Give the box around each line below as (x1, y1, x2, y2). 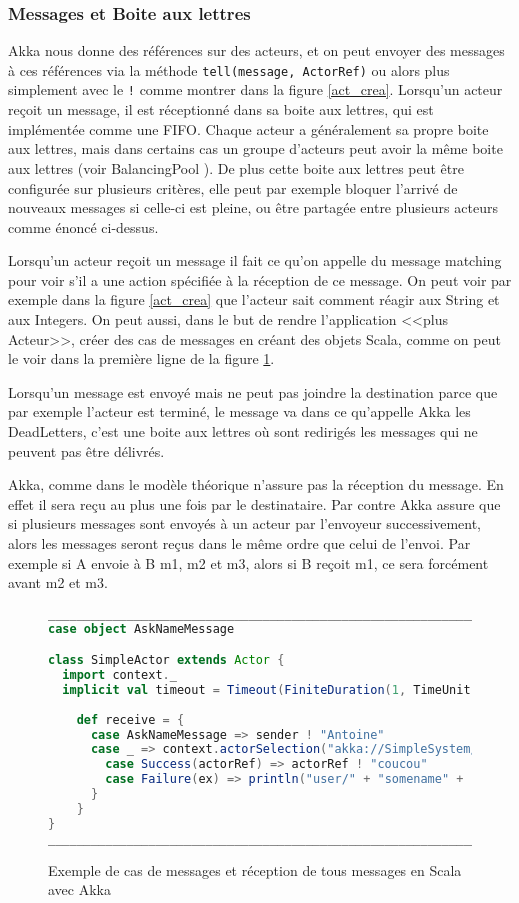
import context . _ (62, 668, 177, 683)
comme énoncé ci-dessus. (8, 216, 159, 237)
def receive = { (76, 712, 185, 727)
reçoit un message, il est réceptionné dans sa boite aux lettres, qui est (8, 99, 434, 120)
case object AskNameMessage (48, 621, 235, 636)
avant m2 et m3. (8, 572, 108, 593)
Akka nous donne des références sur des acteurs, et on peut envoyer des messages (8, 40, 505, 61)
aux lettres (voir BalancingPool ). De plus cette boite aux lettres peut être (8, 157, 464, 178)
